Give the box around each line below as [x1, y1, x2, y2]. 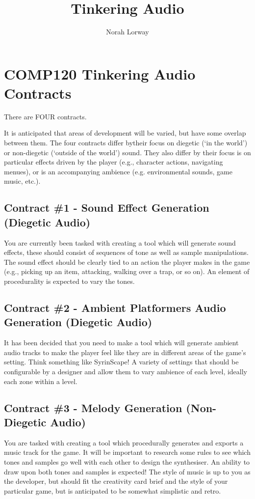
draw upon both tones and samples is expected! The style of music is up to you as [4, 466, 251, 476]
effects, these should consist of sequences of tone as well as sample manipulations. [4, 247, 249, 257]
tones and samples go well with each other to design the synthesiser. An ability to [4, 456, 250, 467]
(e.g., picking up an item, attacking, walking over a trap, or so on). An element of [4, 266, 250, 277]
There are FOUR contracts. [4, 111, 87, 121]
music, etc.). [4, 176, 41, 186]
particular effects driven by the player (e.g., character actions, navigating [4, 157, 223, 167]
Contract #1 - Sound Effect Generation [4, 200, 209, 215]
